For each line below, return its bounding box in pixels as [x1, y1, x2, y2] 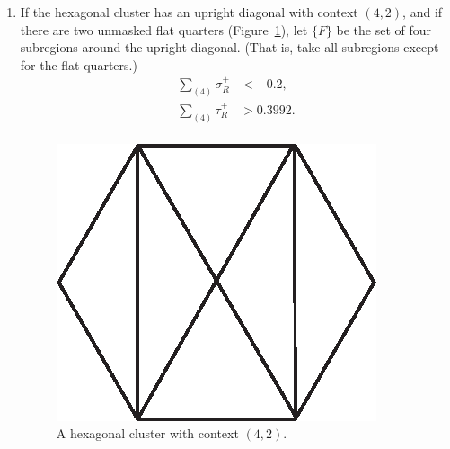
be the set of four [336, 20, 432, 39]
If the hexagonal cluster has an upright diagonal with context [20, 3, 358, 21]
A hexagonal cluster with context [56, 424, 239, 443]
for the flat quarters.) [20, 55, 137, 74]
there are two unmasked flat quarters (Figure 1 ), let [20, 20, 308, 39]
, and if [402, 3, 443, 21]
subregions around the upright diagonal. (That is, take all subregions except [20, 38, 439, 57]
